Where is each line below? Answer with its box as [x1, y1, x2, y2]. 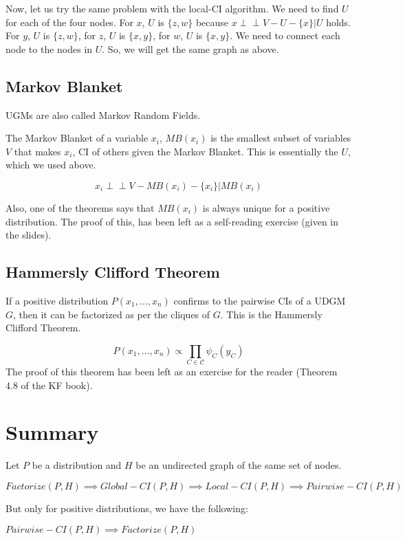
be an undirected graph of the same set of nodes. [135, 458, 342, 472]
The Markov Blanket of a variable [6, 131, 149, 145]
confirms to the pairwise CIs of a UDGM [173, 293, 346, 307]
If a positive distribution [6, 293, 109, 307]
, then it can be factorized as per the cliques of [13, 307, 210, 321]
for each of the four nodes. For [6, 14, 133, 29]
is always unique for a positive [202, 200, 330, 214]
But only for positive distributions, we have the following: [6, 500, 248, 515]
